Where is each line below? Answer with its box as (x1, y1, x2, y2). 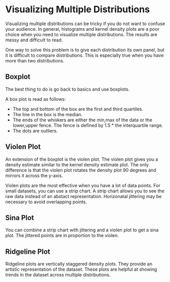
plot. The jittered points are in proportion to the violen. (5, 232, 119, 238)
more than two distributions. (5, 57, 65, 63)
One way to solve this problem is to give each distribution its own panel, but (5, 47, 165, 53)
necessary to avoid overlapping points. (5, 199, 87, 205)
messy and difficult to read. (5, 37, 63, 43)
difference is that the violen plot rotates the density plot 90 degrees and (5, 167, 157, 173)
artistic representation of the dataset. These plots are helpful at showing (5, 266, 157, 272)
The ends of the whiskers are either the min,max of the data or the (12, 117, 153, 123)
